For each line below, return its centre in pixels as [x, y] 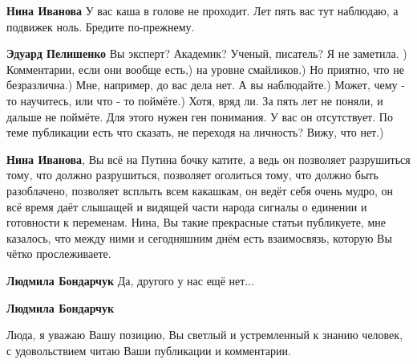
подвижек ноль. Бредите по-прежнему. [101, 26]
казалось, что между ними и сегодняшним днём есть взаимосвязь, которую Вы [199, 237]
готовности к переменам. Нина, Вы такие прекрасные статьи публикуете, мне [196, 222]
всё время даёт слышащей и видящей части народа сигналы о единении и [187, 206]
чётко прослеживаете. [59, 254]
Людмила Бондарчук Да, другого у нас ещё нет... [131, 280]
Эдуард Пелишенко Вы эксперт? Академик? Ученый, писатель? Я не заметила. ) [207, 53]
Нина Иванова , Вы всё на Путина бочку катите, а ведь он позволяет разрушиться [208, 159]
